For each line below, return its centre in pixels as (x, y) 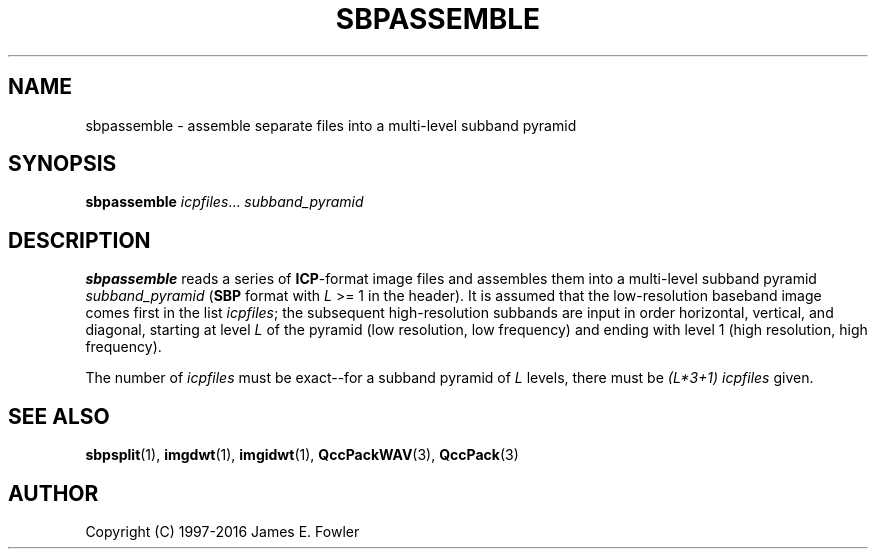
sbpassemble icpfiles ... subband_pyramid (224, 202)
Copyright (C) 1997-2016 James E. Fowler (222, 531)
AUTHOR (53, 493)
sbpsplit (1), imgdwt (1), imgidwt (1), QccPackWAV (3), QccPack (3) (302, 455)
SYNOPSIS (62, 164)
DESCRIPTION (79, 240)
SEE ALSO (59, 416)
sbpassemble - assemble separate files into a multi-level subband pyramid (331, 125)
